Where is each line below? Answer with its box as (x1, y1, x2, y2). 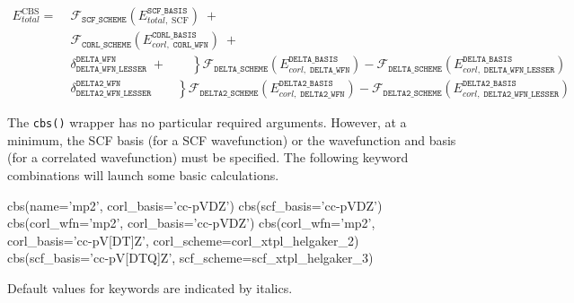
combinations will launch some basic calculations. (7, 165, 279, 184)
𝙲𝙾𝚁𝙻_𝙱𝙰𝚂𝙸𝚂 (152, 30, 197, 40)
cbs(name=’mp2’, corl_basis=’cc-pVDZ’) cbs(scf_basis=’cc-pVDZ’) (7, 195, 383, 214)
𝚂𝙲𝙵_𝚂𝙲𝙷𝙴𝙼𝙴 (82, 15, 127, 25)
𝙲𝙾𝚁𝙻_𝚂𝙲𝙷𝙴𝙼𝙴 (82, 39, 131, 49)
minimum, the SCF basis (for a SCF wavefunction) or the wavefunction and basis (7, 130, 456, 149)
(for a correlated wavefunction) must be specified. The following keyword (7, 148, 409, 167)
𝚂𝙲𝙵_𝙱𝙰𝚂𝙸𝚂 (147, 6, 188, 16)
